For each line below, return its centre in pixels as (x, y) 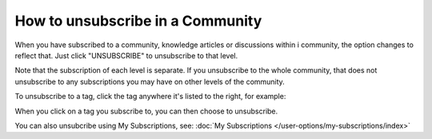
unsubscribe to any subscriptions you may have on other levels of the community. (150, 81)
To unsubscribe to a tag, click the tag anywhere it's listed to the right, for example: (150, 97)
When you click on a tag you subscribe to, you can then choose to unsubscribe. (146, 111)
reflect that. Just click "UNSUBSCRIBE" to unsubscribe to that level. (126, 55)
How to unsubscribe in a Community (138, 21)
